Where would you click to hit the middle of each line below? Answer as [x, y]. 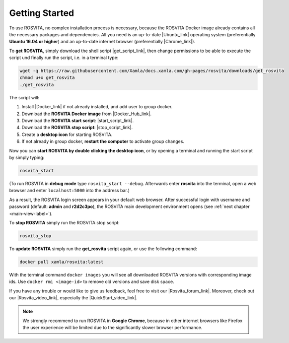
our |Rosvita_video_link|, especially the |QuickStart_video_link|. [73, 298]
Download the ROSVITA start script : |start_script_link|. [78, 121]
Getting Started [42, 13]
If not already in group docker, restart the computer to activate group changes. [103, 141]
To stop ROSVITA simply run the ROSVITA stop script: [65, 222]
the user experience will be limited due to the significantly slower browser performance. [112, 328]
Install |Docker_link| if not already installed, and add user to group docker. [97, 107]
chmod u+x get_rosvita [47, 78]
